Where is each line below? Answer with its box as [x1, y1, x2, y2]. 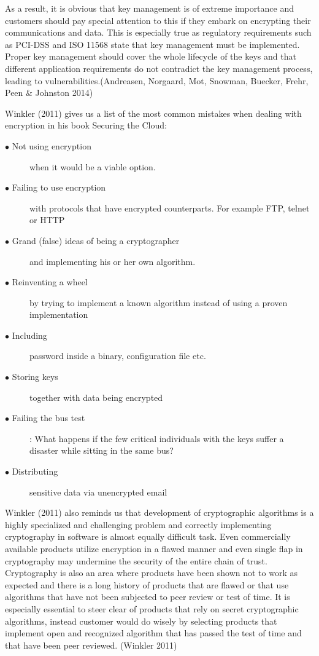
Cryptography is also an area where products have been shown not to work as [5, 566, 298, 579]
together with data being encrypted [29, 390, 163, 403]
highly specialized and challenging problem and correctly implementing [5, 518, 272, 531]
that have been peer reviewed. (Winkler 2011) [5, 638, 177, 651]
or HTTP [29, 213, 65, 226]
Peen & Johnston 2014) [5, 86, 93, 99]
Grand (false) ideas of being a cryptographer [12, 234, 180, 247]
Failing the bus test [12, 411, 85, 424]
